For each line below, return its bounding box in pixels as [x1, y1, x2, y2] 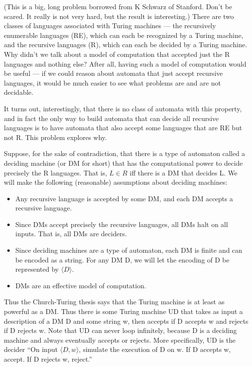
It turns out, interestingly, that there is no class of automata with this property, [4, 103, 242, 113]
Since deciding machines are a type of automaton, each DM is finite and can [15, 245, 242, 255]
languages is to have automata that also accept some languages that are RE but [4, 122, 242, 133]
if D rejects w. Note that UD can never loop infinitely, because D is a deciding [4, 325, 237, 335]
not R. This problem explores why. [4, 132, 107, 142]
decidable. [4, 87, 34, 97]
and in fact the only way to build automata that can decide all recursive [4, 113, 219, 123]
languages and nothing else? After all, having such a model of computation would [4, 58, 247, 69]
